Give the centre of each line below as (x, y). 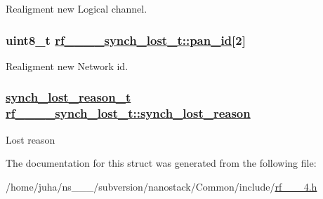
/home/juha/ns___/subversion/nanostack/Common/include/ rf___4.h (161, 186)
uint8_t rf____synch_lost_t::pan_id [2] (126, 40)
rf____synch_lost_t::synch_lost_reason (128, 113)
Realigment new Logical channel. (77, 8)
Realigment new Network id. (67, 66)
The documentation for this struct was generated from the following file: (161, 163)
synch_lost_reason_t (68, 97)
